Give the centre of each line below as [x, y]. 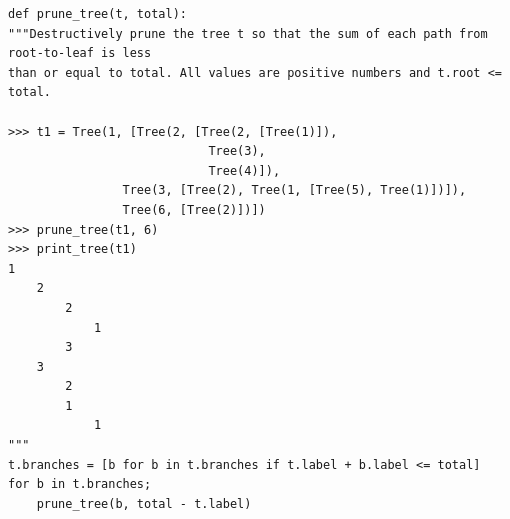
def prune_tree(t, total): [97, 14]
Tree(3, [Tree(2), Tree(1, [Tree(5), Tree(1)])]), [294, 190]
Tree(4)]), [244, 170]
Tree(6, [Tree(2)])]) [194, 209]
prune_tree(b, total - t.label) [144, 503]
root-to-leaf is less [80, 53]
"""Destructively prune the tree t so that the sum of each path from [248, 33]
